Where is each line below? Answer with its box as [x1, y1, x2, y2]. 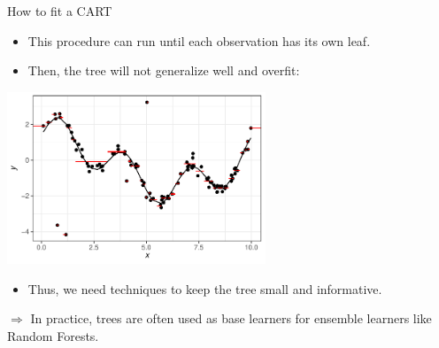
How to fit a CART [7, 2, 112, 19]
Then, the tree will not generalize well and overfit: [27, 61, 300, 80]
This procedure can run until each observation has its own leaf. [27, 31, 371, 50]
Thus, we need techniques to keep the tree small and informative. [27, 279, 382, 298]
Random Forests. [7, 326, 99, 344]
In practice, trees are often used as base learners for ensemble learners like [30, 309, 432, 328]
